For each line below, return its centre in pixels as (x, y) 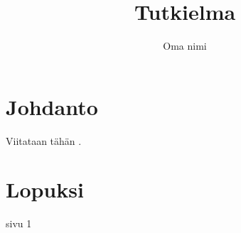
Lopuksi (45, 189)
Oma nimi (185, 46)
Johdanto (52, 106)
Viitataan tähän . (44, 140)
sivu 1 (19, 223)
